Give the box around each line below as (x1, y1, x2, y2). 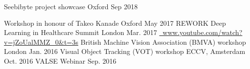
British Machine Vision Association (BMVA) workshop (80, 36, 246, 47)
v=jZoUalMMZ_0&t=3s (4, 36, 78, 47)
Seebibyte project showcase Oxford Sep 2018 (4, 1, 138, 11)
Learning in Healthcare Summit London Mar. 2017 (4, 27, 157, 37)
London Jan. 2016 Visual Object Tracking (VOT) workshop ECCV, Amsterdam (4, 46, 246, 56)
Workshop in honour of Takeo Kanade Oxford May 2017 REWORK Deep (4, 17, 226, 28)
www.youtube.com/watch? (162, 27, 243, 37)
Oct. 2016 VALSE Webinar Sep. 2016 (4, 55, 117, 66)
